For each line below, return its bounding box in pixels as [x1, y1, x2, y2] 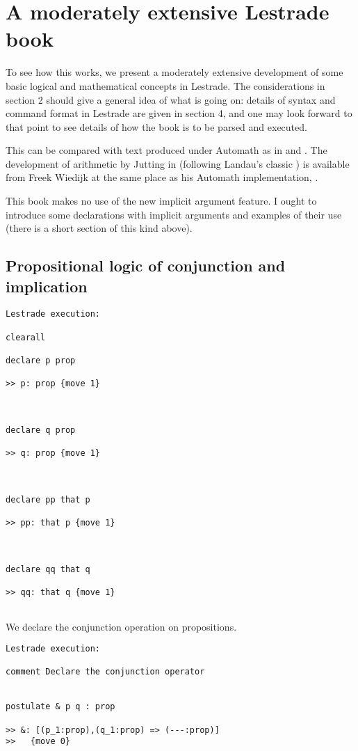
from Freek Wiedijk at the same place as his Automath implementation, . [6, 170, 318, 184]
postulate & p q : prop [6, 702, 115, 712]
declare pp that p [6, 494, 90, 505]
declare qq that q [6, 564, 90, 574]
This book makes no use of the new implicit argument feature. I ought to [6, 193, 317, 208]
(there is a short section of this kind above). [6, 221, 193, 235]
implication [6, 275, 88, 297]
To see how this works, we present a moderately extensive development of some [6, 65, 343, 79]
